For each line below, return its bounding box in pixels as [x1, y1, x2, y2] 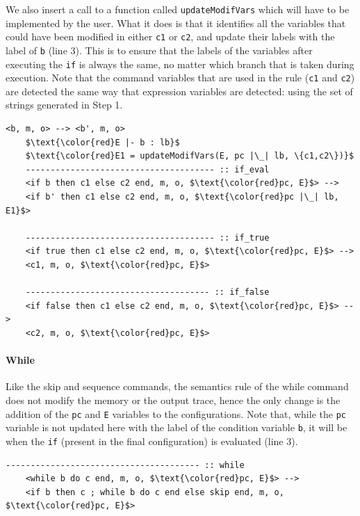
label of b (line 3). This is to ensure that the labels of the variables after [6, 42, 313, 57]
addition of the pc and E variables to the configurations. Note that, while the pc [6, 406, 346, 421]
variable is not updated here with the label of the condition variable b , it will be [6, 420, 347, 435]
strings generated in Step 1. [6, 97, 123, 112]
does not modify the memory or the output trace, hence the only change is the [6, 392, 341, 407]
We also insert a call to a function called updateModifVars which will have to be [6, 2, 350, 16]
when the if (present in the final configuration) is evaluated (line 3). [6, 433, 298, 448]
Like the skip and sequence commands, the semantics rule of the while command [6, 379, 349, 394]
